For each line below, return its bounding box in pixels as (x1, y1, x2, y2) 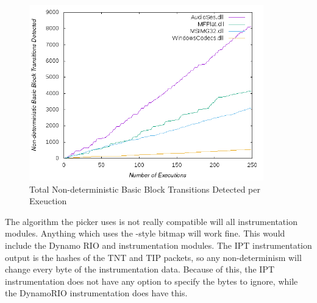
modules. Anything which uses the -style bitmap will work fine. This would (5, 227, 285, 240)
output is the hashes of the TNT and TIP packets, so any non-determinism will (5, 251, 302, 263)
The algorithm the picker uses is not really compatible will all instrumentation (5, 215, 297, 227)
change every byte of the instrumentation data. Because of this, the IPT (5, 263, 275, 276)
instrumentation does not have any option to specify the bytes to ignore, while (5, 274, 298, 287)
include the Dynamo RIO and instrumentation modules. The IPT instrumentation (5, 238, 312, 251)
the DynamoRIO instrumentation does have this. (5, 287, 188, 299)
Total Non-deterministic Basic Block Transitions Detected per (29, 182, 260, 195)
